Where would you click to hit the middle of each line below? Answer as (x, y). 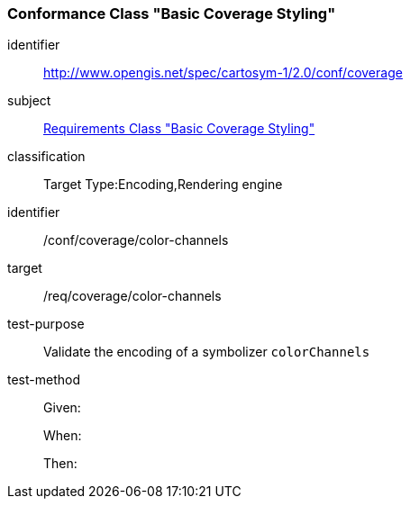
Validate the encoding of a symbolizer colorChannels (207, 352)
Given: (62, 408)
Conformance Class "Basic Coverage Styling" (172, 14)
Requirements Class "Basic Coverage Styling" (179, 129)
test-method (44, 380)
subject (29, 101)
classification (46, 157)
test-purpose (46, 324)
